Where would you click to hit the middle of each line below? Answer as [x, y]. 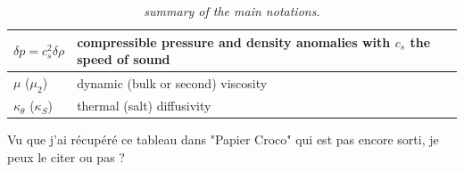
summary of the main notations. [232, 11]
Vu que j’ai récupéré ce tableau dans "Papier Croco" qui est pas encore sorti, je [223, 139]
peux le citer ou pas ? [66, 156]
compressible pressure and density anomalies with [234, 41]
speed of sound [124, 59]
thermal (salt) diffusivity [144, 106]
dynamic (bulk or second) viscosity [172, 82]
